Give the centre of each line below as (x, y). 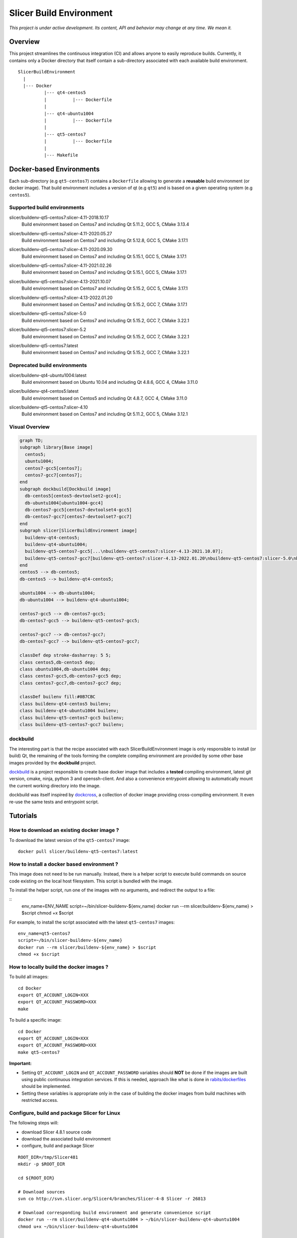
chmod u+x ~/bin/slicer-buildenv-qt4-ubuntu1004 (78, 1226)
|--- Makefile (61, 155)
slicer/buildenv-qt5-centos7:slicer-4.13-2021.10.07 (60, 281)
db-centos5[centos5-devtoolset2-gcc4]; (73, 496)
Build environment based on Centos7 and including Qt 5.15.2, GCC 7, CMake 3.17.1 (104, 305)
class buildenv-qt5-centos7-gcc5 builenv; (72, 718)
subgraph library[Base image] (56, 447)
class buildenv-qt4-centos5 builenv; (65, 704)
